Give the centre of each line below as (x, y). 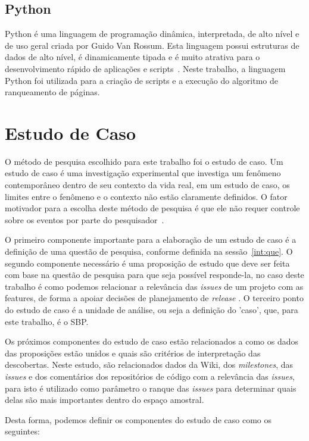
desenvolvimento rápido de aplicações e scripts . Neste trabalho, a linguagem (145, 68)
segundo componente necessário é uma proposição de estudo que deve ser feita (147, 263)
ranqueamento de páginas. (52, 92)
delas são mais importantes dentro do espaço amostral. (104, 400)
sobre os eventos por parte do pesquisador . (85, 219)
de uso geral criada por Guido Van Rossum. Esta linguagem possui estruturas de (152, 45)
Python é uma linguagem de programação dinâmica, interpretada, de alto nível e (152, 34)
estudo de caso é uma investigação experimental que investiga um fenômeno (143, 173)
